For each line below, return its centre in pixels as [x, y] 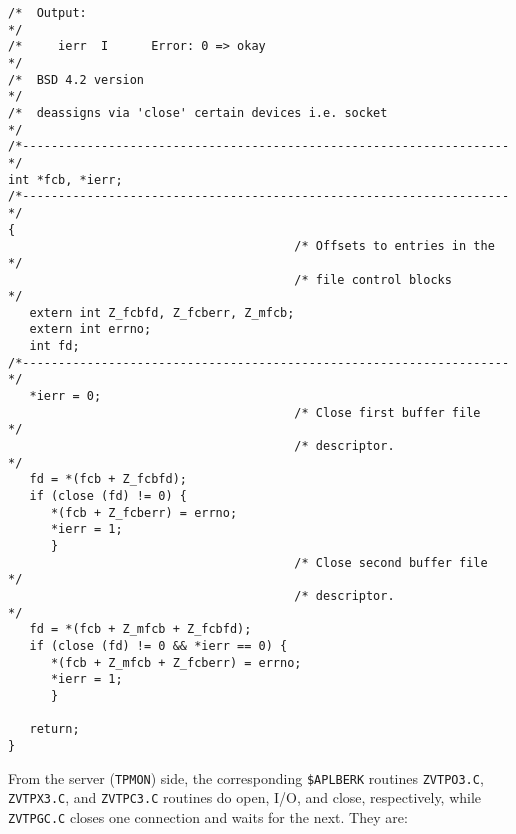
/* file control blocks [373, 279]
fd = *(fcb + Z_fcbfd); [108, 479]
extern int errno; [90, 329]
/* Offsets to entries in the [394, 246]
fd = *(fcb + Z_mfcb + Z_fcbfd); [140, 629]
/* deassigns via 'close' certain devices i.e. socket [198, 112]
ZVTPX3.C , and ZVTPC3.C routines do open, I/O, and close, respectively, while [245, 797]
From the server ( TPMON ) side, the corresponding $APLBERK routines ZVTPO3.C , [246, 777]
